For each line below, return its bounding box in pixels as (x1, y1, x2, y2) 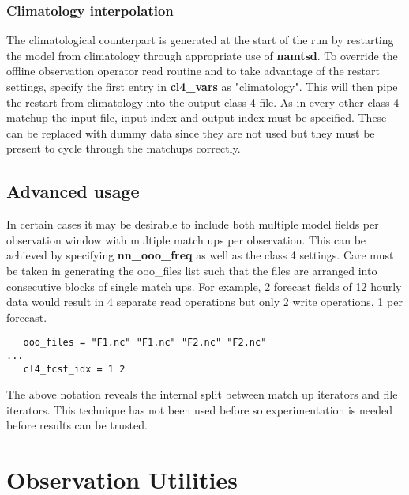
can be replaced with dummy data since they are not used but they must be (6, 124, 375, 141)
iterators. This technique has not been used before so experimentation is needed (6, 401, 393, 418)
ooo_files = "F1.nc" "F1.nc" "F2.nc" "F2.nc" (23, 337, 267, 349)
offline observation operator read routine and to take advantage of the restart (6, 62, 380, 79)
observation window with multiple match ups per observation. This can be (6, 231, 366, 247)
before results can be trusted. (6, 417, 148, 433)
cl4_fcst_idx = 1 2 (23, 363, 126, 375)
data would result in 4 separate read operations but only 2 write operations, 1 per (6, 293, 403, 310)
